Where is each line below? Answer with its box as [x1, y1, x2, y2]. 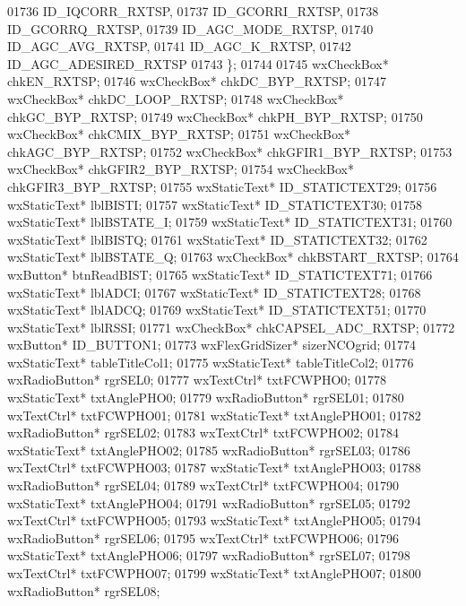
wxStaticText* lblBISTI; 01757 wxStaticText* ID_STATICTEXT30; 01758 [7, 195, 422, 213]
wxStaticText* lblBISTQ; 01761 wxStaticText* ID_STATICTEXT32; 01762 [7, 229, 427, 248]
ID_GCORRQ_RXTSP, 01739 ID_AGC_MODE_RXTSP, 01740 [7, 19, 374, 38]
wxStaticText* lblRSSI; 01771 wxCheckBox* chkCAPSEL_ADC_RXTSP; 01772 [7, 317, 455, 336]
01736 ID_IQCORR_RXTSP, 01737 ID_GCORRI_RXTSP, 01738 [7, 2, 379, 20]
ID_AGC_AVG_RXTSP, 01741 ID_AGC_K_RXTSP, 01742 [7, 37, 351, 56]
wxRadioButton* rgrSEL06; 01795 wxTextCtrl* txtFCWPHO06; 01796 [7, 528, 399, 547]
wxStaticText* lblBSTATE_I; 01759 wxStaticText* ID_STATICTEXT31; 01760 [7, 212, 453, 231]
